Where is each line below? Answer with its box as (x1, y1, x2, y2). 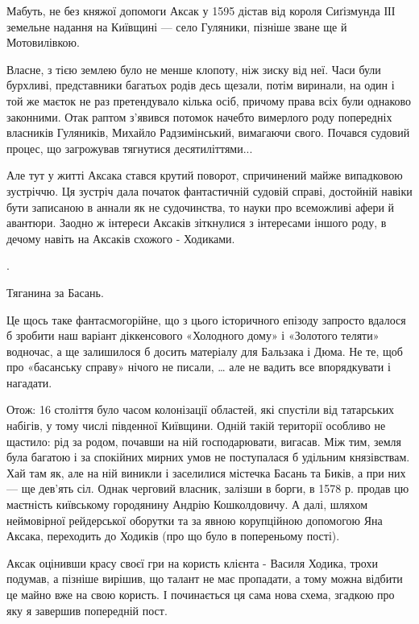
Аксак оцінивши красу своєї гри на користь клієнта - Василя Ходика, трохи (6, 554, 379, 571)
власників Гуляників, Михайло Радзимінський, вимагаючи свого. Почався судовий (6, 124, 410, 141)
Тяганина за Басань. (6, 283, 104, 300)
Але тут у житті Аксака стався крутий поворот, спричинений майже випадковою (6, 167, 403, 184)
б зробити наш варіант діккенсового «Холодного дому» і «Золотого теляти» (6, 327, 380, 344)
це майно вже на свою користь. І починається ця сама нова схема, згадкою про (6, 586, 395, 602)
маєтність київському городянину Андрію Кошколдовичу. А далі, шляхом (6, 496, 368, 513)
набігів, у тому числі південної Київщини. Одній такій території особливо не (6, 417, 386, 434)
